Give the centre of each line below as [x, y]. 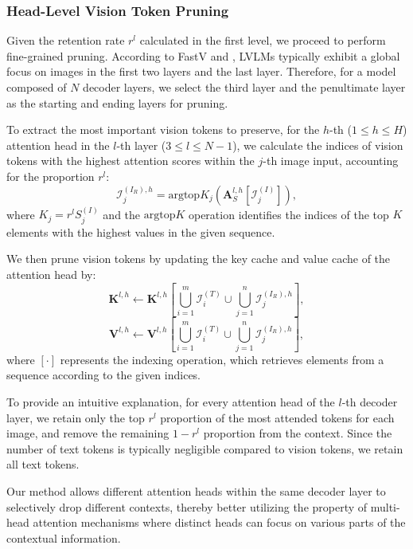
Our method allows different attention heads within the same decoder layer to [196, 491]
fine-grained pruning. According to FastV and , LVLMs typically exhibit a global [203, 55]
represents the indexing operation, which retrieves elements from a [222, 359]
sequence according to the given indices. [104, 375]
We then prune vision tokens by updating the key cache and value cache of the [199, 259]
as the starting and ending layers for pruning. [117, 102]
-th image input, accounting [331, 161]
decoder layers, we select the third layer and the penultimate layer [244, 87]
